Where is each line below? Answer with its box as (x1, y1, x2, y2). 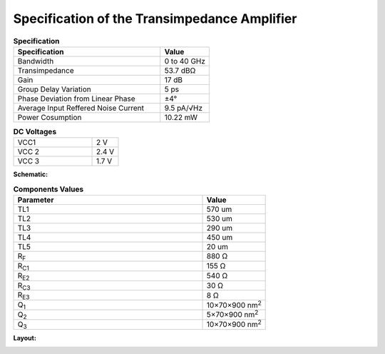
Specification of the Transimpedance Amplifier (13, 11, 297, 26)
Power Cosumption (17, 112, 82, 122)
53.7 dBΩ (164, 65, 196, 75)
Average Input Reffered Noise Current (17, 103, 144, 113)
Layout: (13, 333, 37, 342)
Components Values (13, 184, 84, 194)
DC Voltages (13, 127, 57, 137)
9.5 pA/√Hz (164, 103, 203, 113)
